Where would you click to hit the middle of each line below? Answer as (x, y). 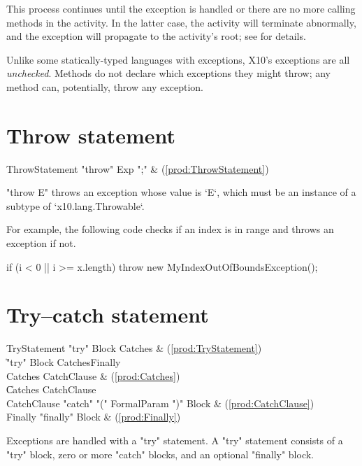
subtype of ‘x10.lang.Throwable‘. (75, 205)
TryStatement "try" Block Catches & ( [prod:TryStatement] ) (134, 348)
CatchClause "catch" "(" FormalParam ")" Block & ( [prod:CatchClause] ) (160, 403)
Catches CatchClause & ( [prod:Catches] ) (93, 375)
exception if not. (41, 243)
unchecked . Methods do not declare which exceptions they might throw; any (168, 73)
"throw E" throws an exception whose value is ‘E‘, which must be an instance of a (181, 192)
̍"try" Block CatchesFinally (64, 361)
